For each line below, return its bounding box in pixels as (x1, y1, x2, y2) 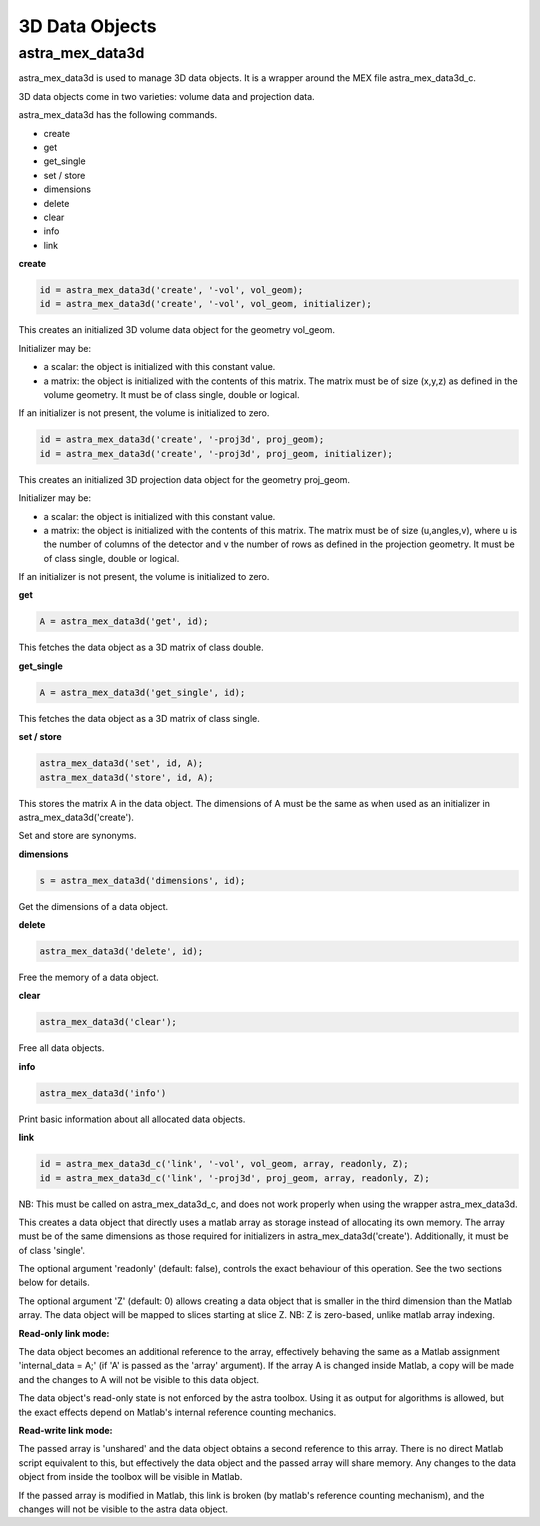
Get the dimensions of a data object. (18, 900, 169, 912)
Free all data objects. (18, 1042, 105, 1054)
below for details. (18, 1276, 90, 1289)
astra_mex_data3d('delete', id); (39, 946, 204, 957)
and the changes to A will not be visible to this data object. (18, 1373, 260, 1385)
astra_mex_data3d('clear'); (39, 1016, 177, 1028)
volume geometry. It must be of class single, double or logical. (43, 389, 300, 400)
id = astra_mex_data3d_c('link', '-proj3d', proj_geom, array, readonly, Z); (39, 1172, 430, 1184)
